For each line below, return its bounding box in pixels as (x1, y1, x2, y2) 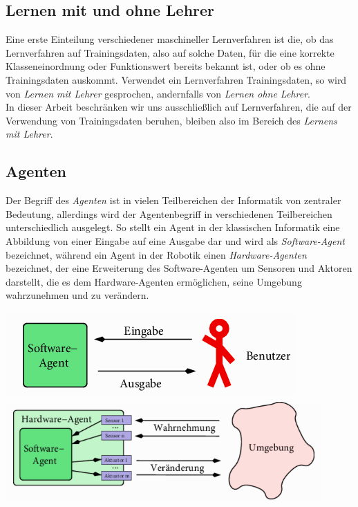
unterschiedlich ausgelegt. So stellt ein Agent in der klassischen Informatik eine (6, 220, 340, 234)
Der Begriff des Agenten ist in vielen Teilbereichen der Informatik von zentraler (6, 193, 341, 208)
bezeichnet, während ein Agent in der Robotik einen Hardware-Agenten (6, 247, 307, 261)
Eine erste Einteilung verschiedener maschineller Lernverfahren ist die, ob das (6, 32, 334, 46)
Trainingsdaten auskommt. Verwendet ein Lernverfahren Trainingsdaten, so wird (6, 72, 347, 86)
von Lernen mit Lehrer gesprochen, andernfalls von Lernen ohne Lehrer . (6, 86, 310, 100)
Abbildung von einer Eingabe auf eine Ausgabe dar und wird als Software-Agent (6, 233, 345, 248)
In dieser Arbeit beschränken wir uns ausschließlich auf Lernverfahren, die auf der (6, 100, 352, 114)
